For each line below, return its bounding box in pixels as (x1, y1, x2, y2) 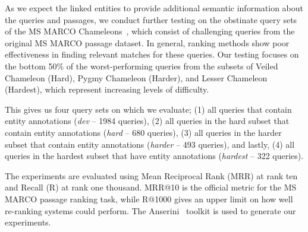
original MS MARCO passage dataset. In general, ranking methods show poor (5, 36, 290, 49)
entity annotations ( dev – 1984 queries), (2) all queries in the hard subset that (5, 115, 290, 127)
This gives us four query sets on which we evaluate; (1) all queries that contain (5, 103, 292, 115)
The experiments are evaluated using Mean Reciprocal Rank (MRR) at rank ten (5, 169, 298, 182)
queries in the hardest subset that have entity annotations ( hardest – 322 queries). (5, 150, 304, 162)
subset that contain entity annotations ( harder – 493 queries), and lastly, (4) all (5, 138, 295, 150)
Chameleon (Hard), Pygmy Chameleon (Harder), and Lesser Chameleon (5, 71, 268, 84)
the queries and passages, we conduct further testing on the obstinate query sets (5, 13, 297, 26)
